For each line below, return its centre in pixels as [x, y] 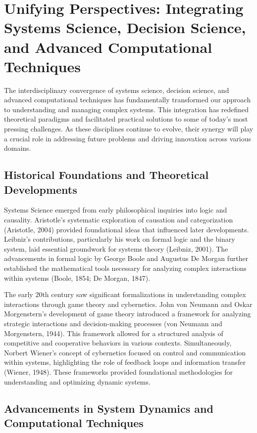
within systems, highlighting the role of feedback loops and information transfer [125, 362]
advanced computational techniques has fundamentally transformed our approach [128, 100]
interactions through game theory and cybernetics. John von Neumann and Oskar [128, 304]
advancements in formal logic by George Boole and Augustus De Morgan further [126, 258]
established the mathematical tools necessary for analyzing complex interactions [125, 268]
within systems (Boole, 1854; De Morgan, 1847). [77, 278]
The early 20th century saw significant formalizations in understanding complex [125, 294]
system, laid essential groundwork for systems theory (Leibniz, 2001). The [116, 248]
